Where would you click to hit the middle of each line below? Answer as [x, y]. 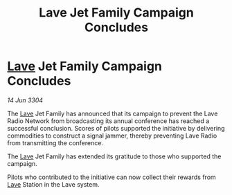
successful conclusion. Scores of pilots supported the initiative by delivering [116, 128]
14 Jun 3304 [25, 100]
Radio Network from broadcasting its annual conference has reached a [108, 121]
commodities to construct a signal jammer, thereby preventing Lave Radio [112, 136]
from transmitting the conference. [55, 142]
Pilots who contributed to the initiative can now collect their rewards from [111, 177]
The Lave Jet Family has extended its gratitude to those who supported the [114, 156]
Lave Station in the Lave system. [53, 184]
